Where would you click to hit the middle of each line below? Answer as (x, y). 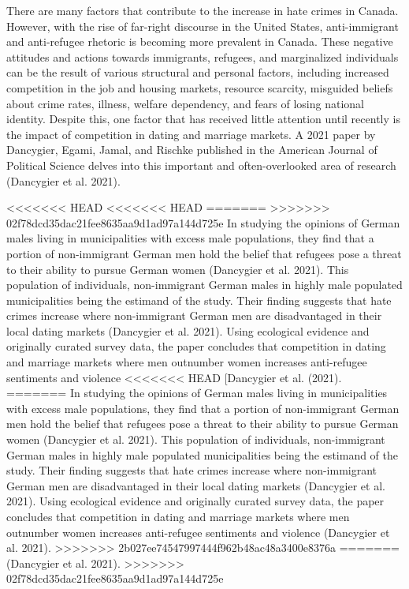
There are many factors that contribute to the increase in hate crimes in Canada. (203, 10)
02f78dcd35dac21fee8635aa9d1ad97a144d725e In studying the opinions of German (203, 222)
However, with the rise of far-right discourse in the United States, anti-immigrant (203, 26)
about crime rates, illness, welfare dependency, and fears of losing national (186, 103)
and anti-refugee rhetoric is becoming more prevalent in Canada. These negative (200, 41)
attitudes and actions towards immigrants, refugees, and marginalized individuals (203, 56)
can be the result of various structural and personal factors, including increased (198, 72)
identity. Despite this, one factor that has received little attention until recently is (203, 119)
